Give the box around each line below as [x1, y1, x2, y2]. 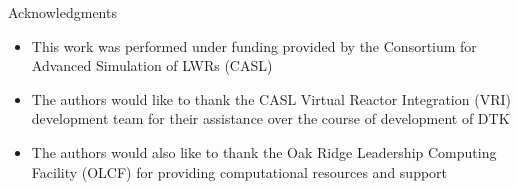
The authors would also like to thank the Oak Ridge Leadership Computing [31, 141, 497, 162]
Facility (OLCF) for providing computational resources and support [31, 161, 448, 182]
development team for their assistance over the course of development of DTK [31, 108, 510, 129]
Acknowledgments [8, 2, 117, 22]
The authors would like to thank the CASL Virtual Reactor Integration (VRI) [31, 88, 511, 109]
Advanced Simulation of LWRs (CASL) [31, 55, 273, 76]
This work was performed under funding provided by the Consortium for [31, 35, 477, 56]
